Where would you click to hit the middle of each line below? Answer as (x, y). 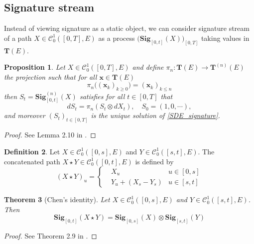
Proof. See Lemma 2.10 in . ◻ (50, 135)
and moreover (25, 115)
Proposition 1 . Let (35, 67)
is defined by (154, 161)
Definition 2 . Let (32, 151)
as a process (117, 38)
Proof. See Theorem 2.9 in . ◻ (51, 236)
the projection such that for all (51, 76)
